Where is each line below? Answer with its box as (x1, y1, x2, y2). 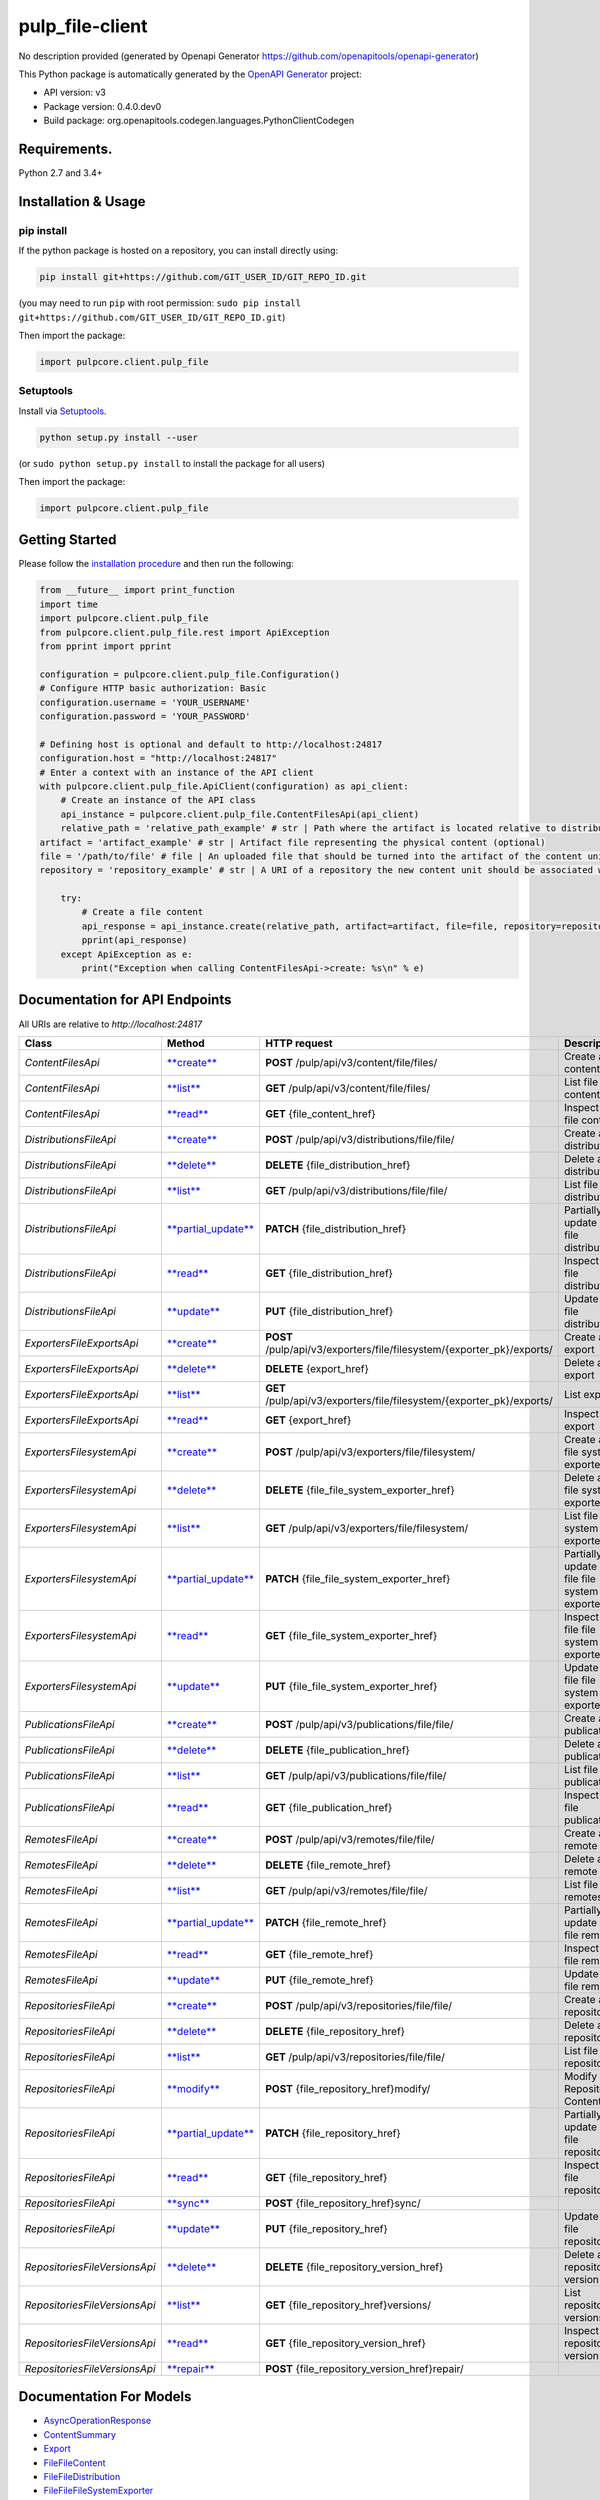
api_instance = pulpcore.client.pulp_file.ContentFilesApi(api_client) (60, 808, 420, 820)
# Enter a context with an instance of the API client (39, 766, 314, 778)
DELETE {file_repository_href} (265, 2024, 405, 2038)
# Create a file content (81, 906, 204, 918)
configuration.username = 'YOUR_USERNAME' (39, 696, 251, 708)
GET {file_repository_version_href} (265, 2336, 427, 2350)
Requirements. (18, 140, 113, 157)
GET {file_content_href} (265, 1106, 377, 1120)
